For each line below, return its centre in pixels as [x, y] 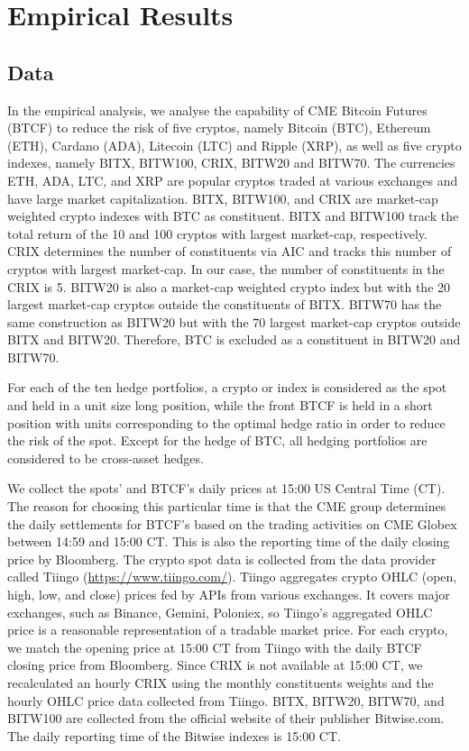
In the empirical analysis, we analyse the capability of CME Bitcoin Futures [217, 110]
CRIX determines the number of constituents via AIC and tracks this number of [230, 251]
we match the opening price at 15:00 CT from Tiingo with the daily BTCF [215, 647]
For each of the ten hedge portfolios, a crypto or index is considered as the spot [227, 387]
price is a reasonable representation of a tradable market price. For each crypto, [228, 630]
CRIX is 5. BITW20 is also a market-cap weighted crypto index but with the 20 [229, 286]
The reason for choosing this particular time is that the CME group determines [227, 506]
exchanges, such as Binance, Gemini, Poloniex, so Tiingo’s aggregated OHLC [220, 612]
